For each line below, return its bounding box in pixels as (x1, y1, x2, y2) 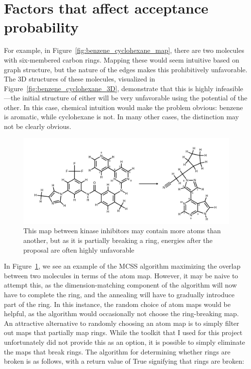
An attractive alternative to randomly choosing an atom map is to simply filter (4, 318, 239, 328)
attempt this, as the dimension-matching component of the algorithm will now (4, 280, 237, 290)
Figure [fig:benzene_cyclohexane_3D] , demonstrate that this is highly (4, 83, 214, 93)
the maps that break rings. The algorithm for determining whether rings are (4, 346, 231, 356)
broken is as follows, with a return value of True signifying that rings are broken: (4, 356, 244, 366)
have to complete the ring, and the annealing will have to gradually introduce (4, 289, 234, 300)
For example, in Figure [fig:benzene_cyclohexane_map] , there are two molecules (4, 45, 244, 55)
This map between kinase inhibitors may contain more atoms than (23, 225, 221, 236)
